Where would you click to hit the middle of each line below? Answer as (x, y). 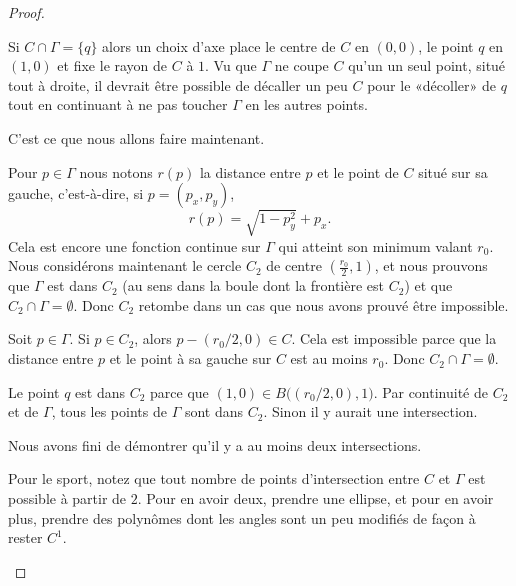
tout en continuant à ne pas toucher (118, 104)
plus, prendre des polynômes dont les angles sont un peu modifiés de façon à (242, 517)
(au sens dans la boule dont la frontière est (253, 285)
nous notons (116, 171)
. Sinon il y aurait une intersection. (370, 411)
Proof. (26, 12)
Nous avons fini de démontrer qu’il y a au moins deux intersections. (215, 444)
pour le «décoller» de (431, 84)
